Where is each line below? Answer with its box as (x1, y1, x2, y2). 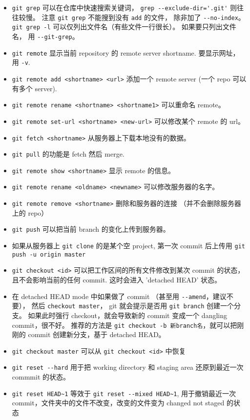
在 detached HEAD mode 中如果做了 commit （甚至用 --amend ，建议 (12, 291, 227, 301)
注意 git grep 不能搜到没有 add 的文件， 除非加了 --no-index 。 (42, 12, 245, 22)
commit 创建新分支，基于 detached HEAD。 (28, 329, 166, 340)
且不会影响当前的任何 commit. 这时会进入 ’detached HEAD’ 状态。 (12, 275, 221, 284)
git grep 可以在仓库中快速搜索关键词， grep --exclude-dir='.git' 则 (12, 2, 237, 12)
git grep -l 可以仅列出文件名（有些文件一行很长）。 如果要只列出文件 (12, 21, 236, 32)
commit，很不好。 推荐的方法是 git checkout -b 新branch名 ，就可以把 (12, 320, 237, 330)
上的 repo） (12, 207, 48, 218)
